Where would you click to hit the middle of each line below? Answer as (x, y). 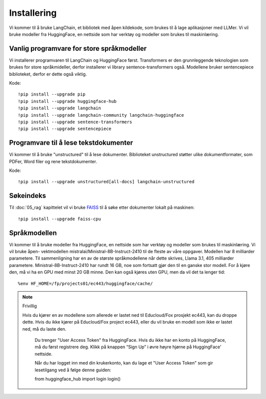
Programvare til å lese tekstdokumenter (71, 143)
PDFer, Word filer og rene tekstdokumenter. (53, 161)
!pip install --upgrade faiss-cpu (59, 219)
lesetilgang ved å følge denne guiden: (73, 370)
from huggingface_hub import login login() (78, 379)
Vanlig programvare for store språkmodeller (78, 49)
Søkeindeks (28, 196)
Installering (33, 13)
